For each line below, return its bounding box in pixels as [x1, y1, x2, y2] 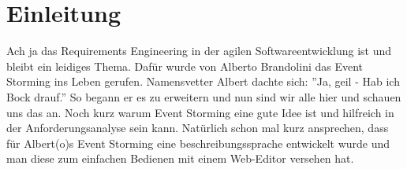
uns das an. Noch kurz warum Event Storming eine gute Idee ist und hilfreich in [6, 104, 394, 120]
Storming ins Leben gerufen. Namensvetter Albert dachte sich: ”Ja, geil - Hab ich [6, 73, 400, 90]
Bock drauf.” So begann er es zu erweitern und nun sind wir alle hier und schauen [6, 88, 401, 105]
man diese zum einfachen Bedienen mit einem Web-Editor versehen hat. [6, 150, 354, 167]
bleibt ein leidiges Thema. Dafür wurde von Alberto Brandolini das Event [6, 57, 364, 74]
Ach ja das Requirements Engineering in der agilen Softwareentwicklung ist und [6, 42, 392, 59]
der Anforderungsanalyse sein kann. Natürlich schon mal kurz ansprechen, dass [6, 119, 389, 136]
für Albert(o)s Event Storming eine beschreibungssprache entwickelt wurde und [6, 134, 390, 151]
